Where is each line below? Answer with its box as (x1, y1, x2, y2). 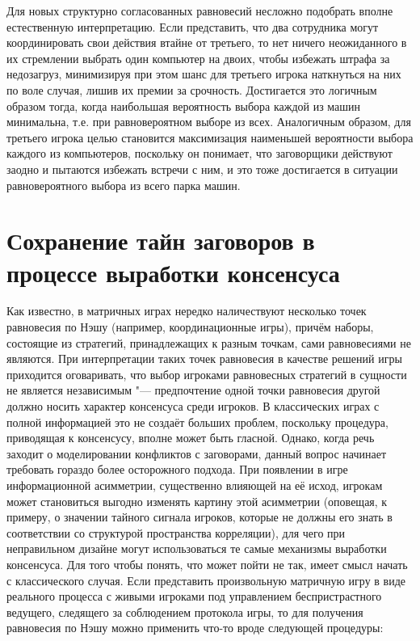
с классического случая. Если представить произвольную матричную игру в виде (6, 571, 406, 588)
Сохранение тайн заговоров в (6, 224, 315, 257)
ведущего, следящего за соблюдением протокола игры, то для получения (6, 603, 363, 620)
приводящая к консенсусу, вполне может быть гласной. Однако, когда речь (6, 429, 375, 446)
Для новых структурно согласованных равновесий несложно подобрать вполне (6, 2, 393, 19)
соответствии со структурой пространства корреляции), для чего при (6, 524, 346, 541)
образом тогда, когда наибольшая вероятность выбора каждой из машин (6, 97, 361, 114)
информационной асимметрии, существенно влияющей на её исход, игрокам (6, 476, 383, 493)
